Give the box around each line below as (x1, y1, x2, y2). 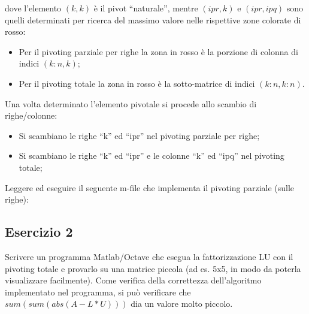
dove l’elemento (5, 2, 62, 14)
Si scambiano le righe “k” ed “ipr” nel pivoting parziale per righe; (19, 129, 260, 141)
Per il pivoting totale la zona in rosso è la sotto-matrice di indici (19, 77, 255, 89)
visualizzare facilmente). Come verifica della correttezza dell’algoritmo (5, 274, 262, 286)
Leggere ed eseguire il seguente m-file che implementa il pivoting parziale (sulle (5, 181, 295, 194)
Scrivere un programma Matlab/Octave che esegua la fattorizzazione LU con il (5, 250, 293, 262)
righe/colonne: (5, 109, 57, 122)
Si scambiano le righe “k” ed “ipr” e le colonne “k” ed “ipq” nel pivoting (19, 149, 284, 162)
